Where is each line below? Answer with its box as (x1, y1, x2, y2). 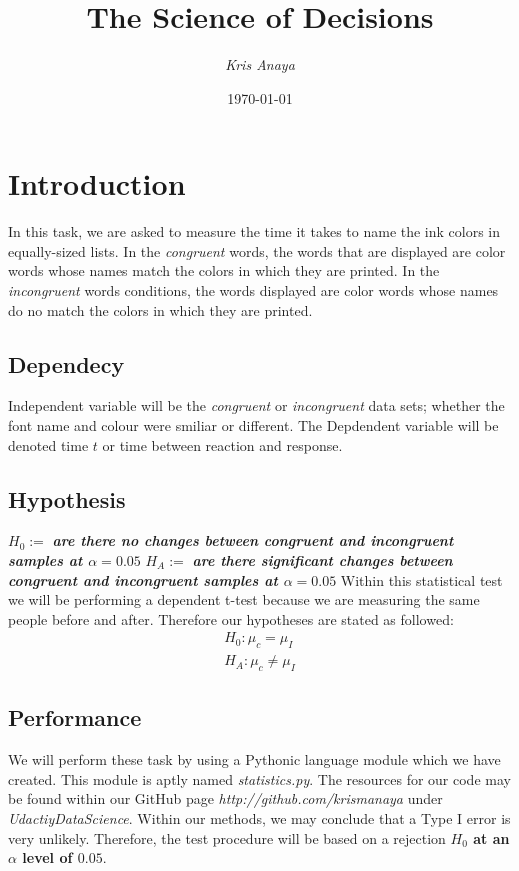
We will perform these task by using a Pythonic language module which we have (8, 749, 501, 770)
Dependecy (8, 348, 125, 379)
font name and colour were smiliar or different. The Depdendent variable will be (8, 415, 499, 436)
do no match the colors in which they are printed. (8, 299, 313, 320)
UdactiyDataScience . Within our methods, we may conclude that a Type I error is (8, 808, 511, 829)
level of (22, 847, 73, 868)
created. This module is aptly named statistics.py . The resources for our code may (8, 768, 511, 789)
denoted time (8, 434, 89, 455)
